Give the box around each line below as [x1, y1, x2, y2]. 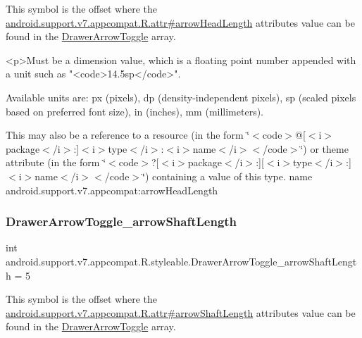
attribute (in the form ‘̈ [6, 155, 106, 170]
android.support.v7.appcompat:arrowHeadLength [6, 182, 218, 197]
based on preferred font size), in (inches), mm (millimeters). [6, 104, 264, 118]
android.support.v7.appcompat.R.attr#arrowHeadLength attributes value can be [6, 15, 355, 30]
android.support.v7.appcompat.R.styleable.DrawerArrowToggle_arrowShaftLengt [6, 254, 357, 268]
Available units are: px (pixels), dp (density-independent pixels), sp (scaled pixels [6, 89, 356, 104]
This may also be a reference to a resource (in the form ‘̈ [6, 127, 250, 142]
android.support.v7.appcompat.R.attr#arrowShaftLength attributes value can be [6, 305, 356, 320]
